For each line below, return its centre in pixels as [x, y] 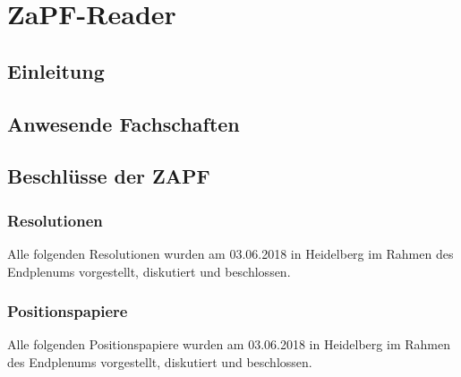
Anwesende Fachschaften [124, 123]
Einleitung [56, 70]
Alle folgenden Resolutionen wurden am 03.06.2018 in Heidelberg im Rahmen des [230, 253]
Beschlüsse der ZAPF [109, 176]
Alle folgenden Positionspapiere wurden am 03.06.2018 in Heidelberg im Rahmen [229, 344]
